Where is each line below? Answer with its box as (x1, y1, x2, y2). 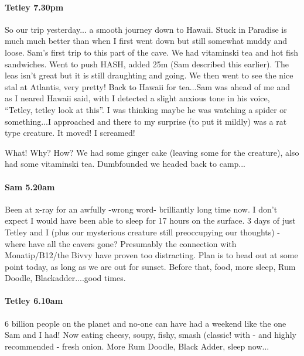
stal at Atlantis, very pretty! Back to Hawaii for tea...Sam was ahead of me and (5, 80, 291, 93)
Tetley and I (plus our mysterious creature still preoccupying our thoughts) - (5, 225, 281, 238)
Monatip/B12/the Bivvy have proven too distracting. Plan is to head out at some (5, 249, 298, 261)
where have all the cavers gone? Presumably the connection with (5, 237, 237, 249)
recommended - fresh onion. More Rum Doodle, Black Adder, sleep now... (5, 340, 269, 352)
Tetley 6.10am (5, 295, 63, 307)
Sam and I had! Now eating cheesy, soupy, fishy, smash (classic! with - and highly (5, 328, 296, 341)
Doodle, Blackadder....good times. (5, 272, 126, 284)
